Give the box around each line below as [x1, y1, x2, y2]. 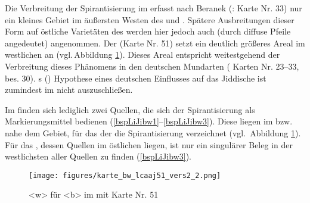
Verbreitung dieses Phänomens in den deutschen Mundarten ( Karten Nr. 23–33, [5, 60, 299, 72]
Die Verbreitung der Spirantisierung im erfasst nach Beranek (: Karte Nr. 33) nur [5, 2, 302, 14]
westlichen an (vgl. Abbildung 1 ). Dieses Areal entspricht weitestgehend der [5, 48, 280, 61]
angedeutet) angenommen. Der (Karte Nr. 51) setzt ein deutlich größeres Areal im [5, 36, 305, 49]
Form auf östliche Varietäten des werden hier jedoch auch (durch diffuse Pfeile [5, 25, 291, 38]
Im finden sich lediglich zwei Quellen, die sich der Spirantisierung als [5, 103, 255, 115]
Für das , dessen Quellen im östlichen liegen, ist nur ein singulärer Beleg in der [5, 138, 293, 151]
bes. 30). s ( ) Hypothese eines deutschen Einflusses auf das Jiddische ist [5, 71, 266, 84]
